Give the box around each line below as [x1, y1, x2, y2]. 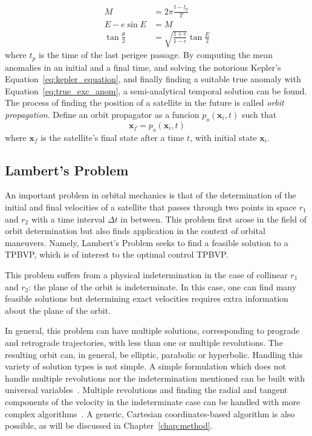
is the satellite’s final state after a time [41, 131, 184, 143]
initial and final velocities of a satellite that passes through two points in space [5, 201, 297, 213]
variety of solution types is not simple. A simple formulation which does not [5, 360, 286, 373]
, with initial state [190, 131, 257, 143]
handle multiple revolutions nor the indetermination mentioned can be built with [5, 371, 305, 384]
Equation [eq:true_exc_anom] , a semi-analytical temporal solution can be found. [5, 84, 307, 97]
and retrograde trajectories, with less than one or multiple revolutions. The [5, 336, 283, 348]
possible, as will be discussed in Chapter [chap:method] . [5, 419, 213, 432]
